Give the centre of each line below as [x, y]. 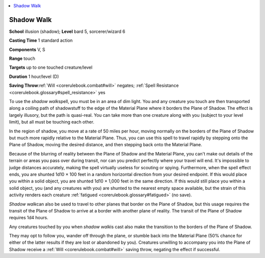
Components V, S [27, 50]
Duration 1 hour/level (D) [34, 77]
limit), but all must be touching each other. [52, 122]
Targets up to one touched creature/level [51, 67]
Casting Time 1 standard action [41, 40]
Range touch [22, 58]
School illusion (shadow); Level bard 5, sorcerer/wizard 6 [67, 31]
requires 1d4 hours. [29, 218]
